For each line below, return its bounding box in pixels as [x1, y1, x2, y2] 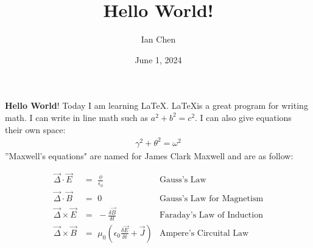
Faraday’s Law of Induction [159, 211, 263, 220]
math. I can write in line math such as [5, 111, 149, 123]
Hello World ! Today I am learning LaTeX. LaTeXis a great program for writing [5, 99, 308, 112]
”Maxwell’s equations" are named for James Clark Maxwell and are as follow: [5, 149, 294, 162]
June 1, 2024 [135, 53, 182, 66]
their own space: [5, 123, 66, 136]
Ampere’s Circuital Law [159, 229, 249, 238]
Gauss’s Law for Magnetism [159, 194, 264, 203]
